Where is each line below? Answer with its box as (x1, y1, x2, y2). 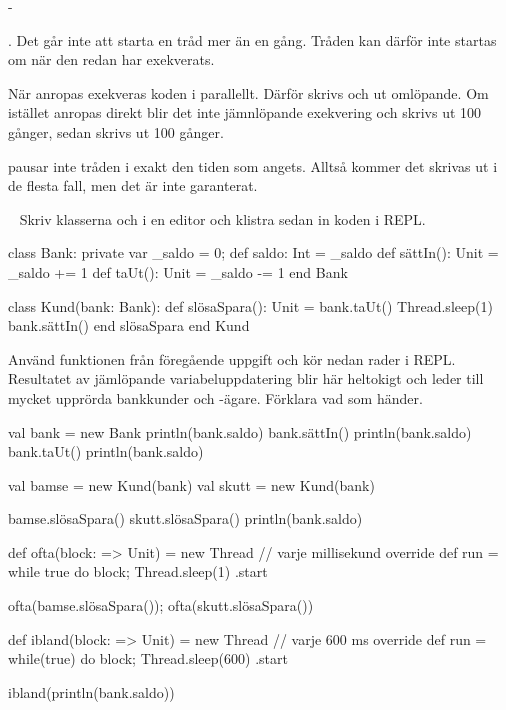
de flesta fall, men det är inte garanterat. (8, 175, 258, 196)
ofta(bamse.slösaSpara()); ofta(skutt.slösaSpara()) (8, 595, 314, 616)
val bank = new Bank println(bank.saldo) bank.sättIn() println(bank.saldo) (8, 421, 472, 442)
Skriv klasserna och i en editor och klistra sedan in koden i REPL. (19, 208, 426, 229)
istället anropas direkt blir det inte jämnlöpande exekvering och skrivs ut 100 (8, 102, 482, 123)
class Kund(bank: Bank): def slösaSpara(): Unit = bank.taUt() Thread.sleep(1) (8, 295, 493, 316)
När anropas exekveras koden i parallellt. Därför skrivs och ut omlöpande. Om (8, 82, 489, 103)
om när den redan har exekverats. (8, 49, 215, 70)
